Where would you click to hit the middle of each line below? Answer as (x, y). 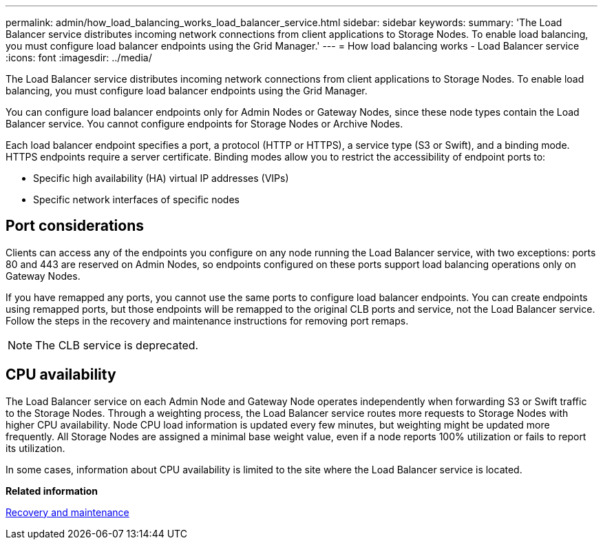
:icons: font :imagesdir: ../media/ (79, 58)
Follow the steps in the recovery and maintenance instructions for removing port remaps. (207, 320)
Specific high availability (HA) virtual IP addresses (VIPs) (161, 178)
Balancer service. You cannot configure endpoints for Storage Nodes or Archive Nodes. (204, 124)
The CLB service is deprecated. (117, 345)
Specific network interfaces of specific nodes (136, 199)
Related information (52, 491)
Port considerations (75, 226)
